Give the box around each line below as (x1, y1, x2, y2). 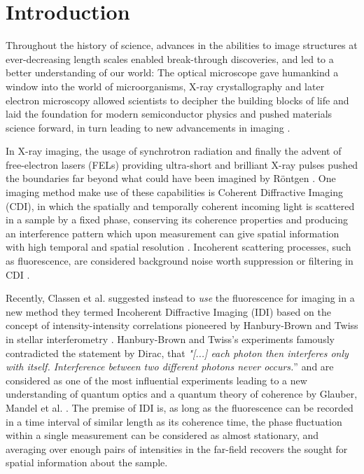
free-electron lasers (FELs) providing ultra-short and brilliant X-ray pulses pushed (6, 157, 358, 172)
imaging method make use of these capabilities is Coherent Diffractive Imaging (6, 185, 343, 200)
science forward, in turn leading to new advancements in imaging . (6, 120, 290, 134)
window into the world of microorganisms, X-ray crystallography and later (6, 78, 325, 93)
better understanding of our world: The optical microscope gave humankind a (6, 65, 339, 80)
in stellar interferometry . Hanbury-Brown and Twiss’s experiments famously (6, 332, 335, 346)
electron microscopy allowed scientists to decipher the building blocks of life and (6, 92, 349, 107)
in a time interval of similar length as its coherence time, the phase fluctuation (6, 414, 342, 428)
